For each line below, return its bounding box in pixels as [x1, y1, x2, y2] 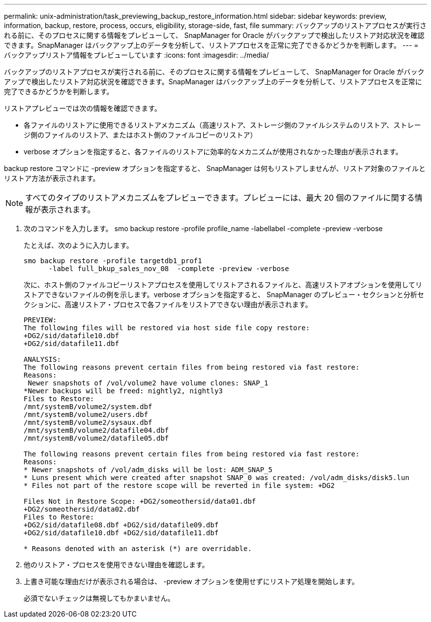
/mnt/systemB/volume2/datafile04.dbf [24, 426, 169, 434]
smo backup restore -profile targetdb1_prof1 [24, 257, 202, 265]
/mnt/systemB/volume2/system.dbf [24, 403, 153, 411]
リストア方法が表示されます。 [4, 174, 100, 182]
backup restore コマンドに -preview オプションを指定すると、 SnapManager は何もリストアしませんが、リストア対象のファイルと [4, 164, 426, 173]
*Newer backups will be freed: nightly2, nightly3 [24, 387, 223, 395]
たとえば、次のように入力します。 [24, 241, 133, 249]
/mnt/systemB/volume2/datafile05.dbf [24, 434, 169, 442]
